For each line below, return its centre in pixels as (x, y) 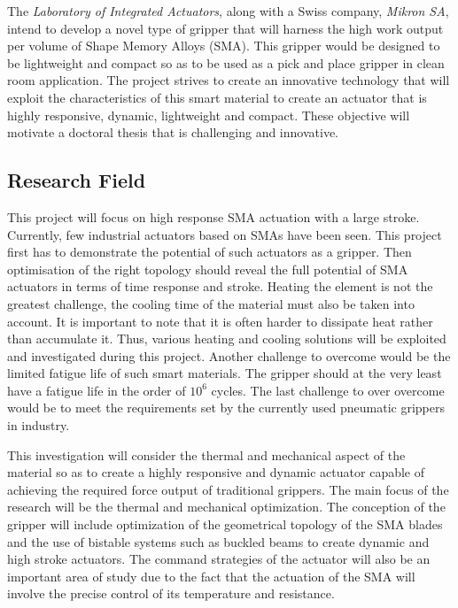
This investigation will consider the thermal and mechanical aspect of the (206, 454)
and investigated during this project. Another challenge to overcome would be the (229, 355)
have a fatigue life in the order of (97, 390)
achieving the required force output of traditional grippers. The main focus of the (228, 489)
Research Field (77, 180)
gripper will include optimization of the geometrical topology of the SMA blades (225, 524)
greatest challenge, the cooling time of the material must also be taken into (211, 303)
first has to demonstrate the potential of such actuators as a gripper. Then (210, 252)
